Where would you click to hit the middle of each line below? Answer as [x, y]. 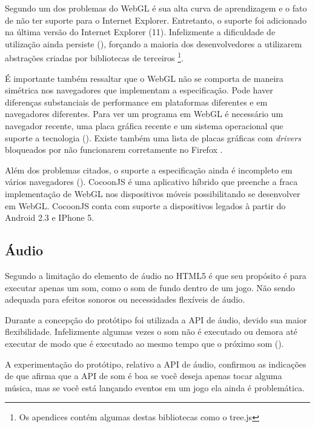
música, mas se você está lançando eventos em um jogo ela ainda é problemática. [155, 387]
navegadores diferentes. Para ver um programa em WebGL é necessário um [144, 114]
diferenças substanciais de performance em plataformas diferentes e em [136, 102]
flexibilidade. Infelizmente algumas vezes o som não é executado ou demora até [151, 331]
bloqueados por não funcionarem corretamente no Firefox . [114, 150]
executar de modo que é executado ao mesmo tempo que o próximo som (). [144, 343]
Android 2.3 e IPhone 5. [50, 217]
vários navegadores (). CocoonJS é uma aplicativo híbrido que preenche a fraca [151, 182]
